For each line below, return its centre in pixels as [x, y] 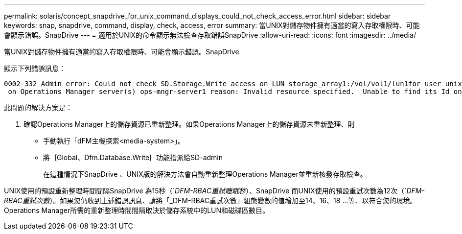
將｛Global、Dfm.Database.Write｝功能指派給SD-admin [133, 157]
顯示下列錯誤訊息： [35, 68]
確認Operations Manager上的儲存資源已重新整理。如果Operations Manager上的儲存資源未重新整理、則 [189, 124]
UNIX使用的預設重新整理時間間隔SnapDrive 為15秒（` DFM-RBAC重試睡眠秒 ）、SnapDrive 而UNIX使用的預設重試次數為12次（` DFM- [214, 191]
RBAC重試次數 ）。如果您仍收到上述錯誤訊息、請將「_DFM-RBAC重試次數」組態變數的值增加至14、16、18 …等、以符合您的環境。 [210, 200]
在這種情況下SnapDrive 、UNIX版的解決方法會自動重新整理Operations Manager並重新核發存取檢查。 [205, 174]
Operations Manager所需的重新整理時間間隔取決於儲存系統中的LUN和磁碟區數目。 [137, 210]
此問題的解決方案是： [38, 107]
